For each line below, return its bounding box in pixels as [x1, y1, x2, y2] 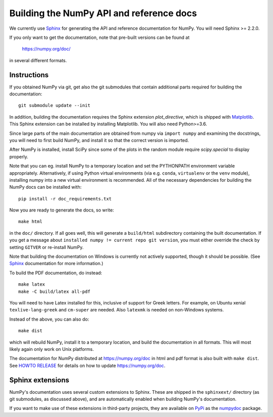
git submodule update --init [18, 102, 90, 109]
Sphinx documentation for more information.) [9, 260, 104, 267]
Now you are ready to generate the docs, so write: [9, 207, 114, 213]
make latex [18, 282, 45, 287]
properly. [9, 153, 28, 160]
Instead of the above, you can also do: [9, 316, 89, 322]
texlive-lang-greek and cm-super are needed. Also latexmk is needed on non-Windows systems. [9, 307, 224, 313]
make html [18, 219, 42, 225]
